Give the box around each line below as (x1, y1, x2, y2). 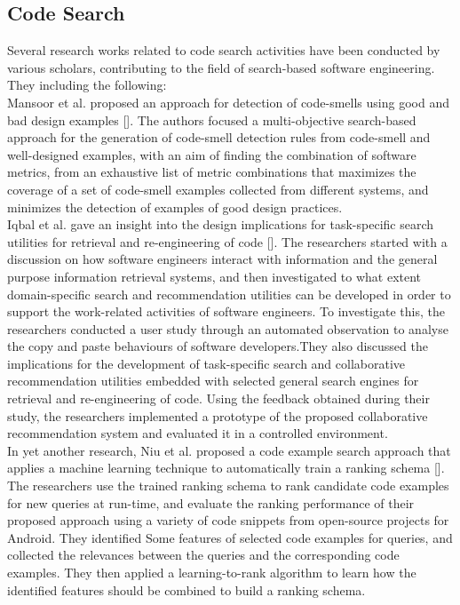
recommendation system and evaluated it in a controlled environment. (7, 424, 388, 442)
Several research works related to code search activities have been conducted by (7, 41, 440, 60)
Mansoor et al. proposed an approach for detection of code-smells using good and (7, 92, 449, 111)
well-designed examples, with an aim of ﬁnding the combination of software (7, 145, 416, 163)
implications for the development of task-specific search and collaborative (7, 354, 406, 372)
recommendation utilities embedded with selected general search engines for (7, 371, 419, 390)
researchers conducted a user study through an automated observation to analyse (7, 319, 448, 338)
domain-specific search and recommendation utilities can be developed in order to (7, 284, 451, 303)
